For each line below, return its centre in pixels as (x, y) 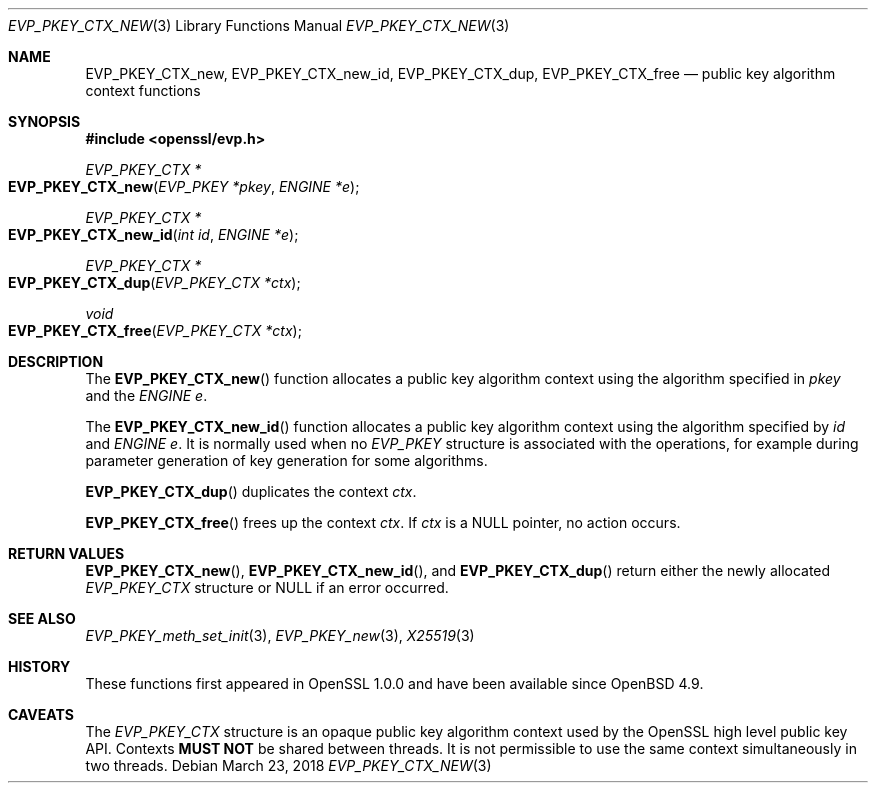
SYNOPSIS (44, 121)
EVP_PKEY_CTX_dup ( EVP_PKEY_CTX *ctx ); (154, 282)
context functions (143, 90)
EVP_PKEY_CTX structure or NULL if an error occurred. (267, 587)
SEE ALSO (42, 618)
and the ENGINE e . (146, 395)
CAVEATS (41, 714)
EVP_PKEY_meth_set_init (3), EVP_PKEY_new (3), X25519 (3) (280, 635)
